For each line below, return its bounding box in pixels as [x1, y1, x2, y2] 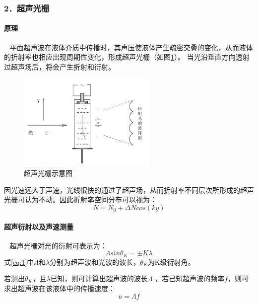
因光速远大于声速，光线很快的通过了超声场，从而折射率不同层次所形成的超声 [4, 184, 254, 195]
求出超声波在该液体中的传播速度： [4, 283, 115, 293]
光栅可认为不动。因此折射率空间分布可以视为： [4, 194, 157, 205]
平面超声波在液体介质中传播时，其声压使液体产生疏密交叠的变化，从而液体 [9, 42, 253, 52]
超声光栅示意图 [24, 168, 72, 178]
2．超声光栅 [4, 1, 50, 14]
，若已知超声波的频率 [155, 273, 225, 284]
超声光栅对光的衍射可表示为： [9, 240, 107, 250]
